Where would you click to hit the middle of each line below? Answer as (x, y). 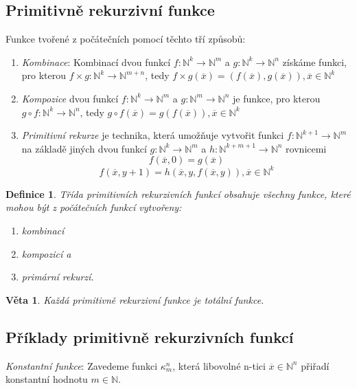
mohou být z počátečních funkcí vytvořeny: (94, 207)
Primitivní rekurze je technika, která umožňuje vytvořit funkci (153, 135)
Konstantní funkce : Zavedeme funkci (82, 365)
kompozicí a (46, 253)
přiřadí (315, 365)
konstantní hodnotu (47, 379)
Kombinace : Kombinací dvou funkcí (96, 62)
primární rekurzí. (58, 277)
